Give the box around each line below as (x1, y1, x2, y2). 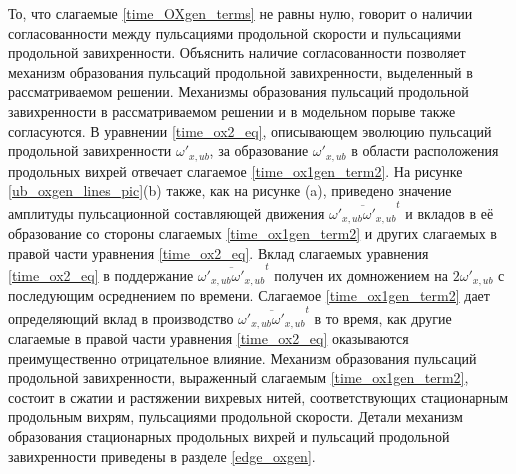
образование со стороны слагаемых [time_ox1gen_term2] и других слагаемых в (8, 222, 497, 243)
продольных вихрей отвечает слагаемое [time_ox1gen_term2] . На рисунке (8, 160, 463, 181)
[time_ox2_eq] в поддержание (8, 264, 194, 285)
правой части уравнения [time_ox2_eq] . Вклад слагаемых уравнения (8, 242, 429, 263)
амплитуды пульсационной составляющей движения (8, 202, 325, 223)
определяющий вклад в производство (8, 307, 234, 328)
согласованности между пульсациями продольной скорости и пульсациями (8, 22, 461, 43)
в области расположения (351, 140, 499, 161)
